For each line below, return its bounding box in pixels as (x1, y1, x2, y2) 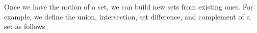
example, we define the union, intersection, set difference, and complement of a (4, 11, 250, 21)
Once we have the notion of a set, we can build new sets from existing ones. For (4, 1, 253, 11)
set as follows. (4, 21, 47, 31)
